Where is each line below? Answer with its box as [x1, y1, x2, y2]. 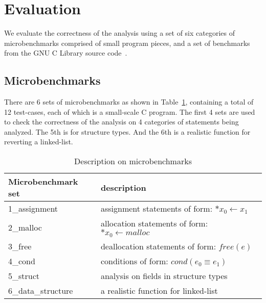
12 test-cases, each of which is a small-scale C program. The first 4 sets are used [4, 106, 255, 117]
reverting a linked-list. [4, 136, 73, 147]
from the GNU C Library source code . [4, 47, 127, 58]
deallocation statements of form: [100, 240, 216, 252]
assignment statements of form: [100, 203, 213, 215]
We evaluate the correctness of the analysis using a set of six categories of [4, 28, 235, 38]
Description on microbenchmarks [74, 155, 192, 167]
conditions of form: [100, 255, 168, 267]
